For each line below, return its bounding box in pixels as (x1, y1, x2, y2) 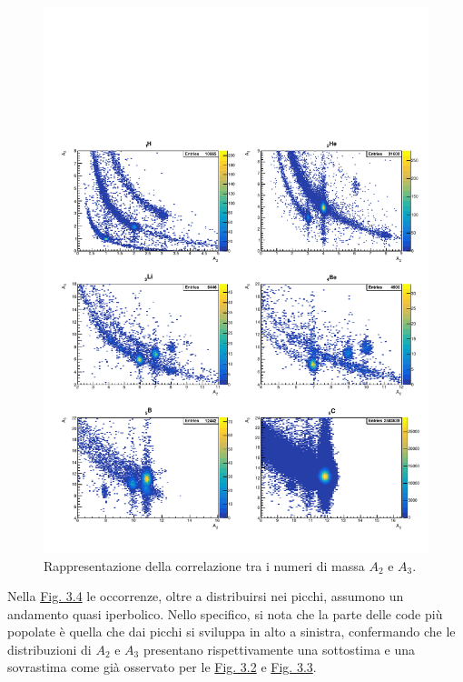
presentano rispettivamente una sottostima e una (143, 639, 415, 658)
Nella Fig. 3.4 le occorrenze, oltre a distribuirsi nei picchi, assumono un (7, 587, 404, 606)
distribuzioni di (7, 639, 92, 658)
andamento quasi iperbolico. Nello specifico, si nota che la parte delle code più (7, 604, 443, 623)
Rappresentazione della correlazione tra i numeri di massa (44, 556, 365, 575)
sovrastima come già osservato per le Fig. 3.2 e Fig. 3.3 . (7, 657, 317, 677)
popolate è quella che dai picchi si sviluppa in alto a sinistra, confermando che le (7, 622, 456, 641)
